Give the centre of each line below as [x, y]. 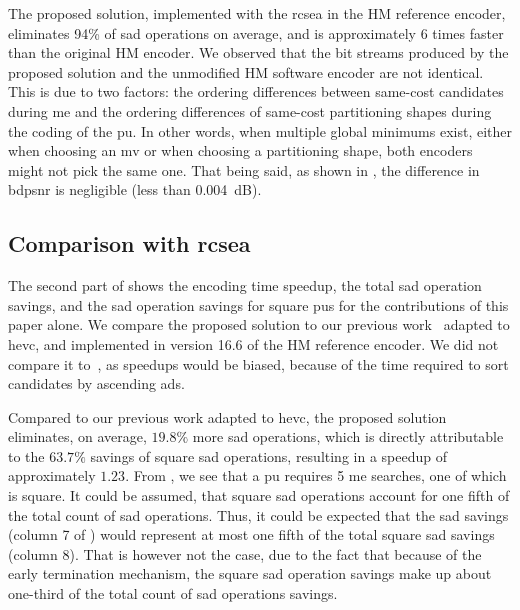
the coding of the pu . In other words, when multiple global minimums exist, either [260, 130]
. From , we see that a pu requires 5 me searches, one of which [316, 475]
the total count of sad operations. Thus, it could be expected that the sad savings [258, 514]
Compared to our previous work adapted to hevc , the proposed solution [227, 416]
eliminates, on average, [77, 436]
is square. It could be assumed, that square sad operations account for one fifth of [259, 495]
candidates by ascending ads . [96, 383]
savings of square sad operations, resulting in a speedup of [268, 455]
